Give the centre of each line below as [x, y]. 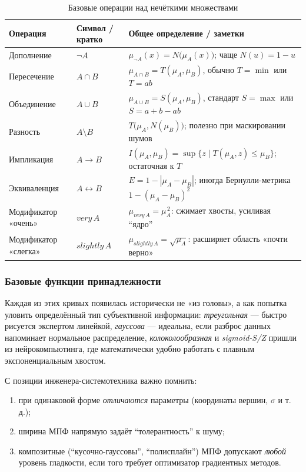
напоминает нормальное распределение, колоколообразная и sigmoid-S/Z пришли [151, 337]
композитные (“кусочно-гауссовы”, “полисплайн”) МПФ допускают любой [152, 451]
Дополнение [30, 54]
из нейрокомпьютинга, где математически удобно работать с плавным [130, 349]
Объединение [32, 103]
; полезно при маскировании [235, 124]
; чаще [226, 54]
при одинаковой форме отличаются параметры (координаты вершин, [143, 400]
